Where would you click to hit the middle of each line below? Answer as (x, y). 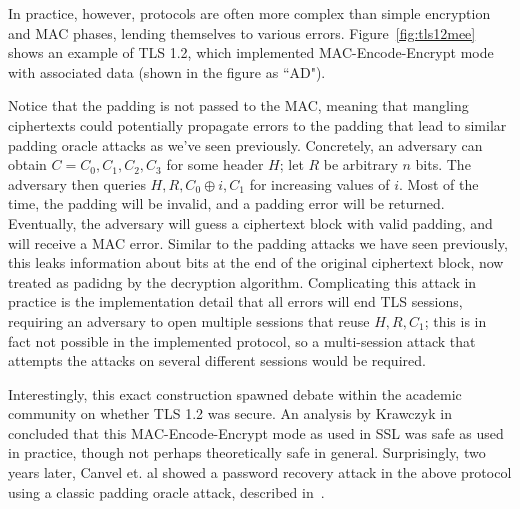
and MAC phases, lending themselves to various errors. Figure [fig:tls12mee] (242, 32)
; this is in (455, 320)
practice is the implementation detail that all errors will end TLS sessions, (235, 301)
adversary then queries (77, 183)
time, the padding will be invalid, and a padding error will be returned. (226, 203)
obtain (27, 164)
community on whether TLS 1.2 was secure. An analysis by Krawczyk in (230, 413)
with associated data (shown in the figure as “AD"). (167, 71)
